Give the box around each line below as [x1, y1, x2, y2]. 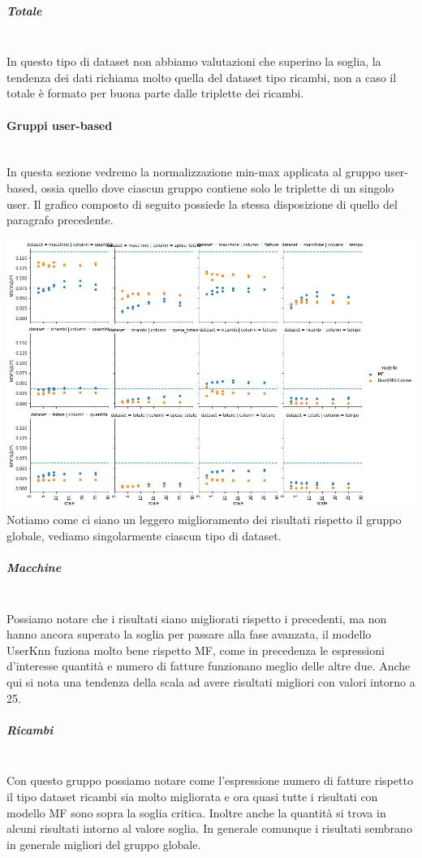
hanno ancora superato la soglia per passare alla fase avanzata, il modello [6, 626, 372, 643]
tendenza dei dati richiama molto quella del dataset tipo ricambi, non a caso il [6, 68, 397, 85]
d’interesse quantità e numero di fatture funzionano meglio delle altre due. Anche [6, 657, 411, 674]
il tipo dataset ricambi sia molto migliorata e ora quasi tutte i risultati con [6, 787, 378, 804]
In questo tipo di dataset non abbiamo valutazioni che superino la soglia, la [6, 53, 381, 70]
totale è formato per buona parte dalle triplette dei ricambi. [6, 84, 304, 102]
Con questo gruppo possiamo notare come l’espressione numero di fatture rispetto [6, 772, 413, 789]
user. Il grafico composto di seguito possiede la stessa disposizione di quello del [6, 195, 398, 212]
